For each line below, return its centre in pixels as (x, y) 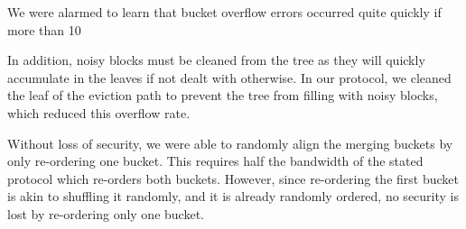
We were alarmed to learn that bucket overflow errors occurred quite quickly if (224, 12)
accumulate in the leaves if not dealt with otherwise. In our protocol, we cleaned (229, 77)
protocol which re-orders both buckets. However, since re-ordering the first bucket (233, 178)
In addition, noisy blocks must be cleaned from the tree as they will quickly (216, 60)
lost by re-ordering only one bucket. (106, 213)
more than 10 (44, 29)
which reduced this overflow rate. (99, 112)
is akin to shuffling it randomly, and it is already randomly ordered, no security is (233, 196)
